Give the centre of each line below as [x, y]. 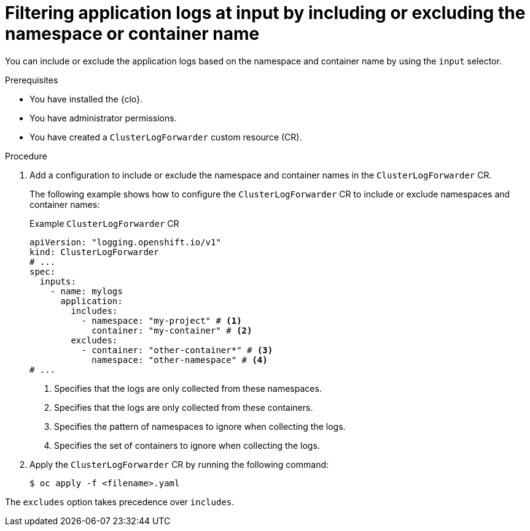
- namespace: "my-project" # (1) [162, 320]
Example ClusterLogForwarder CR [104, 223]
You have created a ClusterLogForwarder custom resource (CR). [166, 137]
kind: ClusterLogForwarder [94, 252]
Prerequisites [32, 80]
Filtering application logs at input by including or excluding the [265, 13]
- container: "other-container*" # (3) [177, 350]
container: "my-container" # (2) [172, 330]
